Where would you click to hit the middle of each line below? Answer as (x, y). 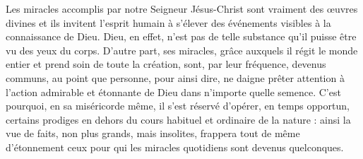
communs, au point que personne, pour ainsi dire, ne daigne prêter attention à (175, 77)
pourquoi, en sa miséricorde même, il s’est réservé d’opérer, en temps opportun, (178, 106)
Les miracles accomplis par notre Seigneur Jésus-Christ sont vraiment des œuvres (182, 8)
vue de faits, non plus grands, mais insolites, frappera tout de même (153, 133)
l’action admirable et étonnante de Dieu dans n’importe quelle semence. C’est (173, 92)
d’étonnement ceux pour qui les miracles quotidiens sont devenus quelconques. (175, 147)
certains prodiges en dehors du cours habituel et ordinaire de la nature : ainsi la (178, 119)
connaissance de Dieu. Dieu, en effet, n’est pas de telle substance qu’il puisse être (181, 36)
